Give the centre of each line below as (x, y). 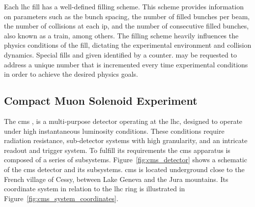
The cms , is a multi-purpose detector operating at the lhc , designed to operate (123, 121)
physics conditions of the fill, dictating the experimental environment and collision (128, 45)
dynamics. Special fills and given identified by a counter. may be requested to (120, 54)
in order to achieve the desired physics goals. (71, 74)
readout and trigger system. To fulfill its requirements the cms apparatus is (117, 150)
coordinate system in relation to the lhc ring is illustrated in (95, 189)
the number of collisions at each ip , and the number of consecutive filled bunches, (127, 26)
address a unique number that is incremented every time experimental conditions (126, 64)
